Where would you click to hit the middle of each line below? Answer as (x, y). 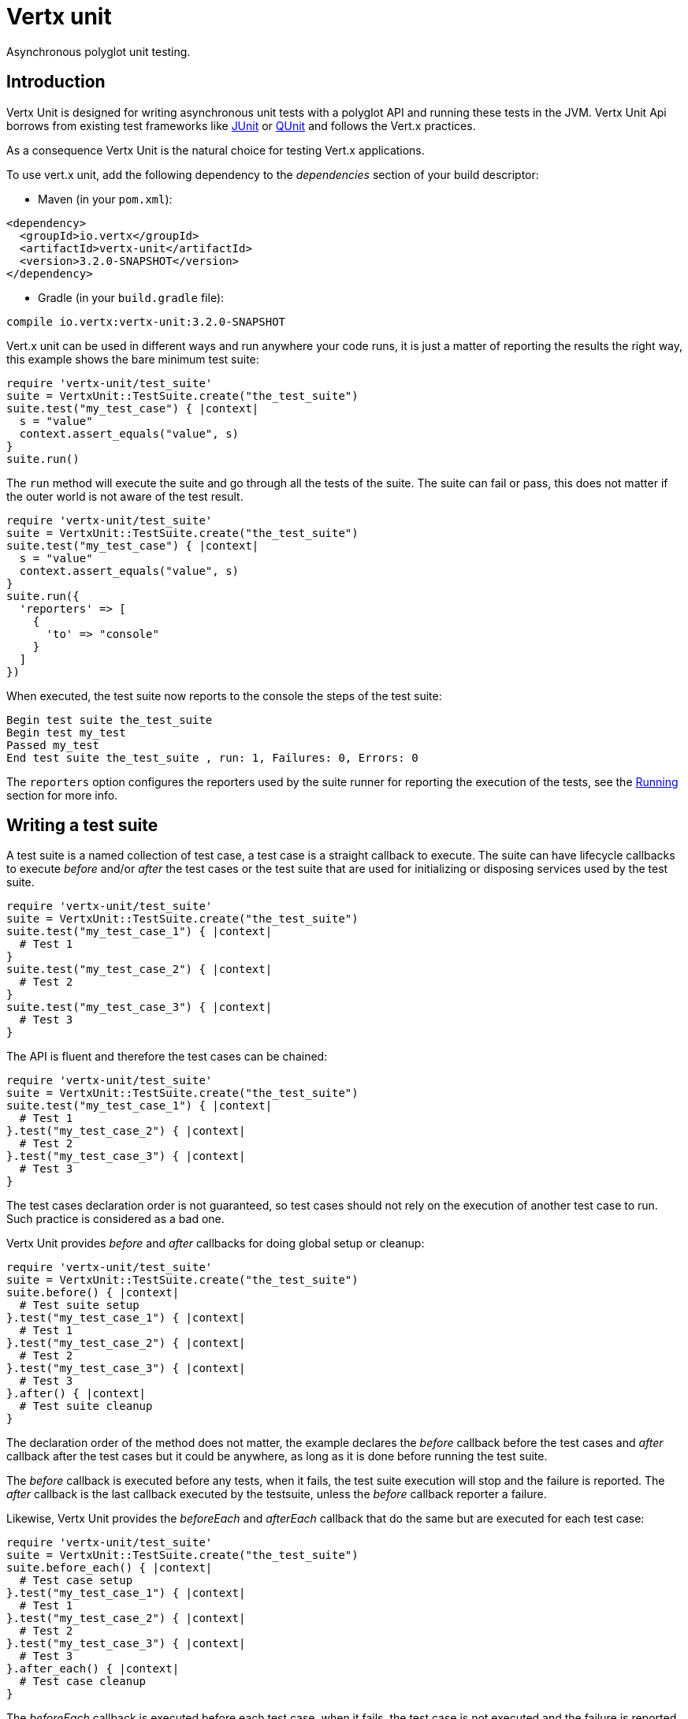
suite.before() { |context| (93, 1293)
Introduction (56, 82)
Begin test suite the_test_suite (110, 720)
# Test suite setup (79, 1305)
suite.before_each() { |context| (110, 1568)
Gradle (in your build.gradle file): (131, 297)
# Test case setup (76, 1581)
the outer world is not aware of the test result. (125, 496)
